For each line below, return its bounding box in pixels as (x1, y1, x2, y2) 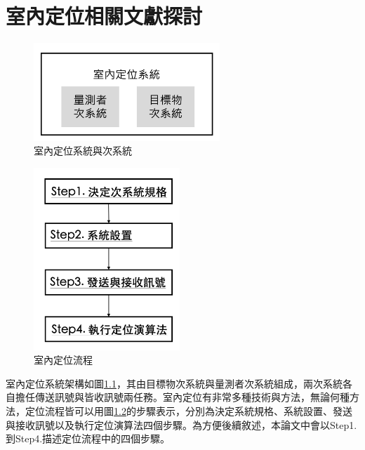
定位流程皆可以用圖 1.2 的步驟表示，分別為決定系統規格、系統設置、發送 (25, 404, 352, 418)
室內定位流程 (34, 352, 93, 367)
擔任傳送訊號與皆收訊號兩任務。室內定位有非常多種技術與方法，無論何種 (15, 390, 350, 404)
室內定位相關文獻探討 (6, 1, 203, 30)
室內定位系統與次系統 (34, 143, 132, 158)
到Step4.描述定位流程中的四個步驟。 (6, 431, 171, 446)
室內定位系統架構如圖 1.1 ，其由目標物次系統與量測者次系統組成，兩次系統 (6, 376, 343, 390)
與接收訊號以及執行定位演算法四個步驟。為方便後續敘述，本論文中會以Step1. (6, 417, 357, 432)
